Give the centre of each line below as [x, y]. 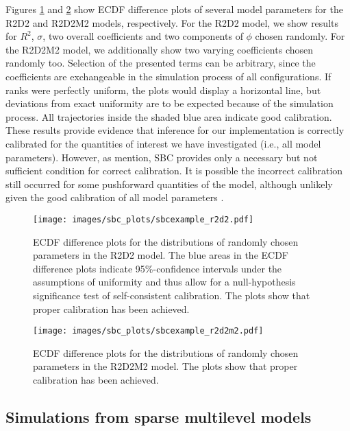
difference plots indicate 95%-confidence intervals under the [158, 268]
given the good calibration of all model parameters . [115, 197]
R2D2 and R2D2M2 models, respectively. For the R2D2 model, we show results [172, 22]
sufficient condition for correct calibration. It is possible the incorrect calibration [174, 171]
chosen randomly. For [300, 36]
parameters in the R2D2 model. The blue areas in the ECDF [161, 255]
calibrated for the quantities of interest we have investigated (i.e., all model [163, 143]
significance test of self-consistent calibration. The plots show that [172, 295]
